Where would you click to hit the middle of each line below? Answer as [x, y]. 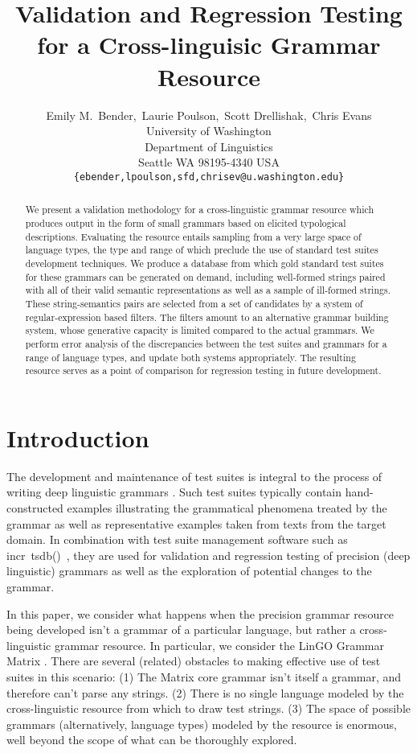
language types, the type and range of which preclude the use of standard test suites [202, 250]
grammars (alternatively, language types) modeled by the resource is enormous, [202, 724]
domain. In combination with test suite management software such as [177, 539]
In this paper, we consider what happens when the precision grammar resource [200, 613]
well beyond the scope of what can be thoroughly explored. [152, 740]
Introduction [78, 437]
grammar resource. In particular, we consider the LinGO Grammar [219, 645]
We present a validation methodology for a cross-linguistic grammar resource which [200, 210]
